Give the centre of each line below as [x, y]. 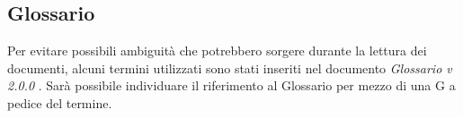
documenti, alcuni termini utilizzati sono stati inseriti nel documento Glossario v [230, 67]
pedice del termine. [60, 102]
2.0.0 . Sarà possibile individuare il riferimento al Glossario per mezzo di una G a [231, 85]
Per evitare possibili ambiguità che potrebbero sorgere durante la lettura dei [217, 51]
